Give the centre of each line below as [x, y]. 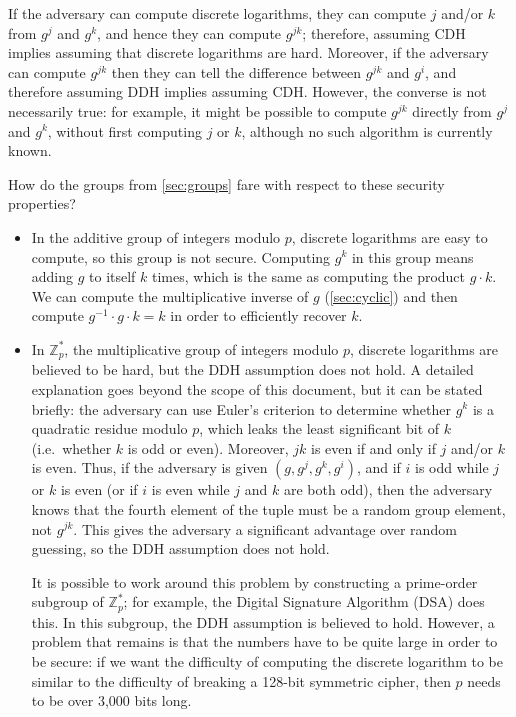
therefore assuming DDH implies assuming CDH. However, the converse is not [247, 91]
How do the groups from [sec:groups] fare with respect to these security [226, 183]
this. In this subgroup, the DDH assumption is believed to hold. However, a [263, 621]
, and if [378, 467]
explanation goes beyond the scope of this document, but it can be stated [257, 388]
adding [52, 276]
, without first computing [124, 130]
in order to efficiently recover [258, 315]
